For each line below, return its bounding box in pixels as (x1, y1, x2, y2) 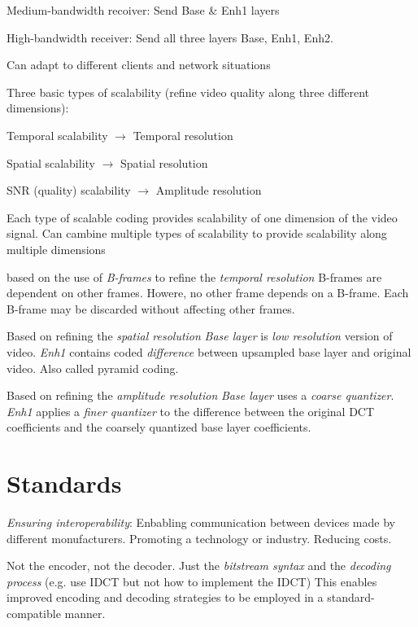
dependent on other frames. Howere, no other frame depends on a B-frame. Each (7, 284, 409, 301)
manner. (64, 604, 106, 621)
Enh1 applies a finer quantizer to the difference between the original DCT (7, 402, 375, 419)
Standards (7, 467, 122, 500)
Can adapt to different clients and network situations (7, 56, 271, 73)
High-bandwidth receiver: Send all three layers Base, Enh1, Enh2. (7, 28, 333, 46)
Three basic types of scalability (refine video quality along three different (7, 83, 370, 100)
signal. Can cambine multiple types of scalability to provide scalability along (7, 225, 387, 242)
